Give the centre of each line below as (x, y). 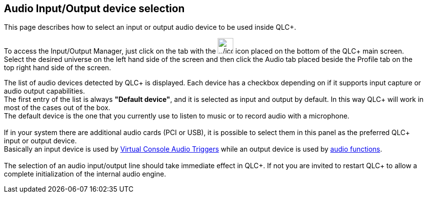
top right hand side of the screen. (58, 68)
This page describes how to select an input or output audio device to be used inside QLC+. (150, 27)
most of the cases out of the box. (57, 108)
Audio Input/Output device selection (94, 9)
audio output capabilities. (44, 91)
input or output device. (41, 141)
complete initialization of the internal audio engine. (85, 174)
